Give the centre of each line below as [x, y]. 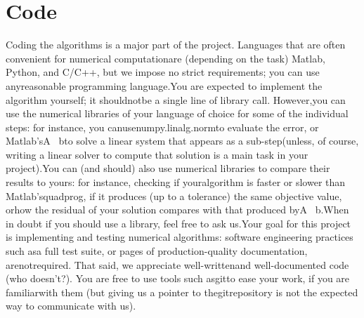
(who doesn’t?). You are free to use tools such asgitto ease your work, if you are [178, 278]
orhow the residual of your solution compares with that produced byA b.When [177, 210]
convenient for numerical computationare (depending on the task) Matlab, [165, 58]
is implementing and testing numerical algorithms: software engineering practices [180, 237]
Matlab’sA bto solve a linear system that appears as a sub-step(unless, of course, [182, 141]
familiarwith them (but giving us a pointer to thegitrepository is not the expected [182, 292]
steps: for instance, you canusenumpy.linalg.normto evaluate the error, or [162, 127]
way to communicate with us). [71, 306]
